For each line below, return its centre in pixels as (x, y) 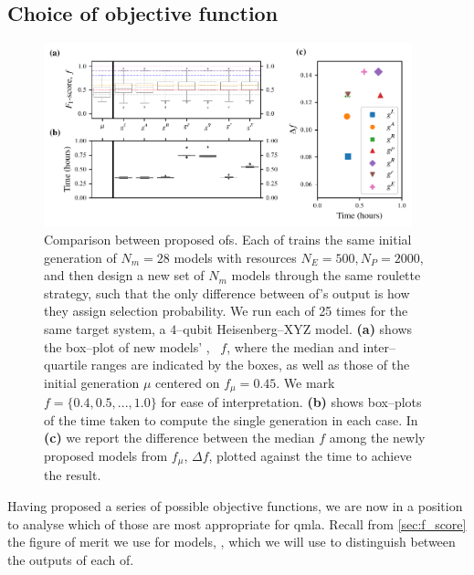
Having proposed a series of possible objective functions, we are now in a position (235, 506)
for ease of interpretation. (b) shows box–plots (291, 402)
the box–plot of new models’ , (127, 346)
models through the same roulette (326, 275)
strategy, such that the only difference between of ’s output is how (227, 293)
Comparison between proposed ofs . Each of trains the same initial (228, 239)
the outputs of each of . (71, 559)
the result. (73, 475)
